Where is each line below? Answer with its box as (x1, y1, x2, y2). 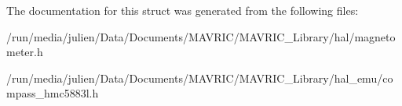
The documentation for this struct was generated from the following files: (6, 2, 359, 18)
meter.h (6, 44, 43, 60)
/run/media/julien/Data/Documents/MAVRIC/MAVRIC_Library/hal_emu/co (6, 69, 393, 86)
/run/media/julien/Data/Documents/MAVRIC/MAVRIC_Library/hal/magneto (6, 28, 396, 44)
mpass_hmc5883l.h (6, 85, 99, 101)
